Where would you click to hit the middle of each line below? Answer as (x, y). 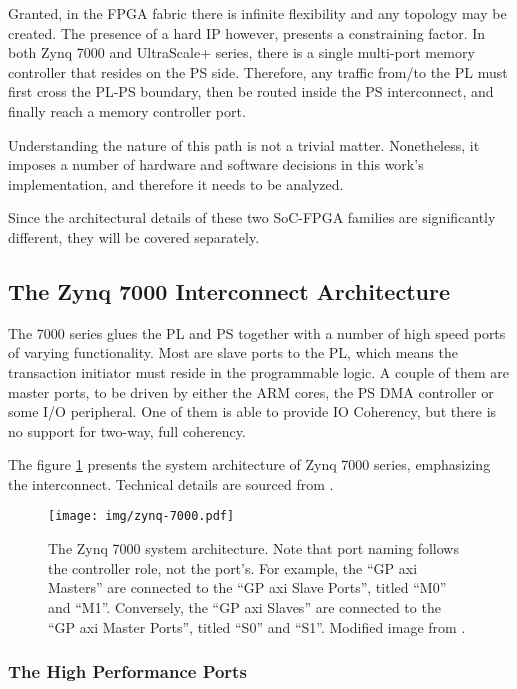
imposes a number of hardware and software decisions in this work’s (216, 164)
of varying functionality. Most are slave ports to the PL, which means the (233, 352)
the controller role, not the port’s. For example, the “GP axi (233, 567)
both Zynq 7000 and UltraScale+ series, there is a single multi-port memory (241, 52)
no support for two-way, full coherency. (127, 430)
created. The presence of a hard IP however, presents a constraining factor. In (247, 32)
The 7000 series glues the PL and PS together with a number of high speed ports (257, 332)
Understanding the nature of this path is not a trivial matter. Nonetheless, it (244, 144)
